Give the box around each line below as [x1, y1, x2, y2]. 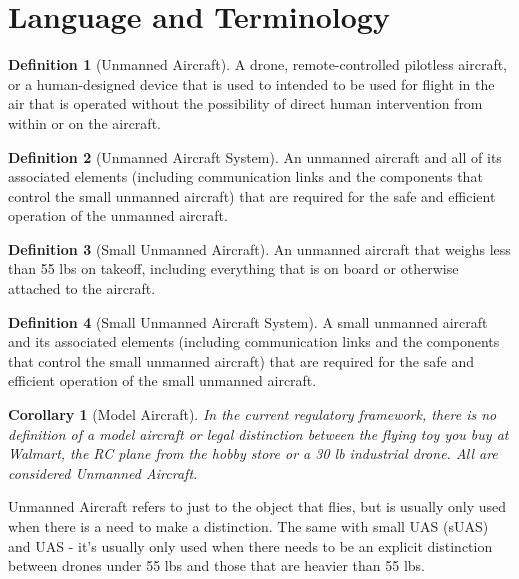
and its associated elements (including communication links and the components [8, 331, 500, 352]
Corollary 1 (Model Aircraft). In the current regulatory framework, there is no [8, 404, 497, 425]
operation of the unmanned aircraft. [8, 205, 228, 226]
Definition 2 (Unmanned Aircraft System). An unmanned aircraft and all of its [8, 146, 502, 167]
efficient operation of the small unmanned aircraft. [8, 370, 317, 391]
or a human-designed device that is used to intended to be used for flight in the [8, 73, 495, 94]
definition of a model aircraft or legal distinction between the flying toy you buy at [8, 423, 509, 444]
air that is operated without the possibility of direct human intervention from [8, 93, 483, 114]
